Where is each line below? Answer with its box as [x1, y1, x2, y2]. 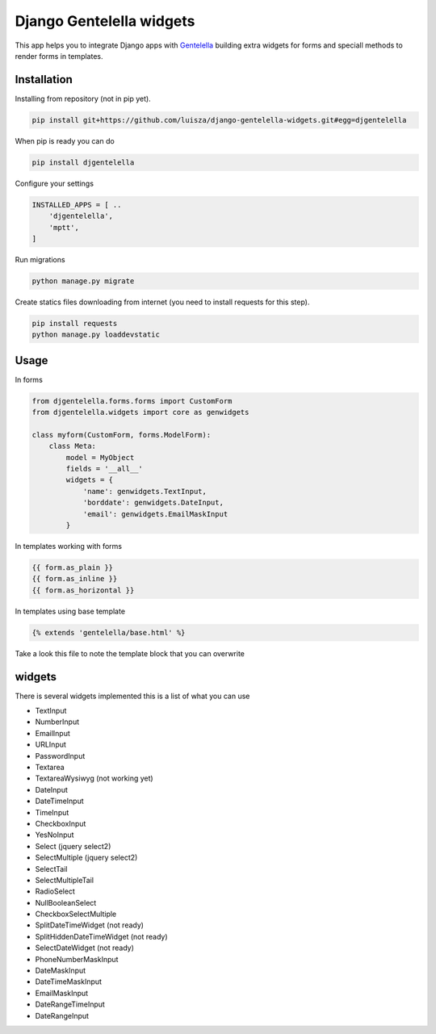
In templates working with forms [15, 542, 123, 551]
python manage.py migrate [31, 276, 135, 286]
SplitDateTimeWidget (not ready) [35, 920, 145, 930]
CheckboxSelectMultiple [35, 909, 117, 919]
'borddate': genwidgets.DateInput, [82, 498, 224, 508]
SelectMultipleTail [35, 875, 94, 885]
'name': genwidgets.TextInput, [82, 487, 208, 496]
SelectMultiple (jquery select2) [35, 852, 138, 863]
